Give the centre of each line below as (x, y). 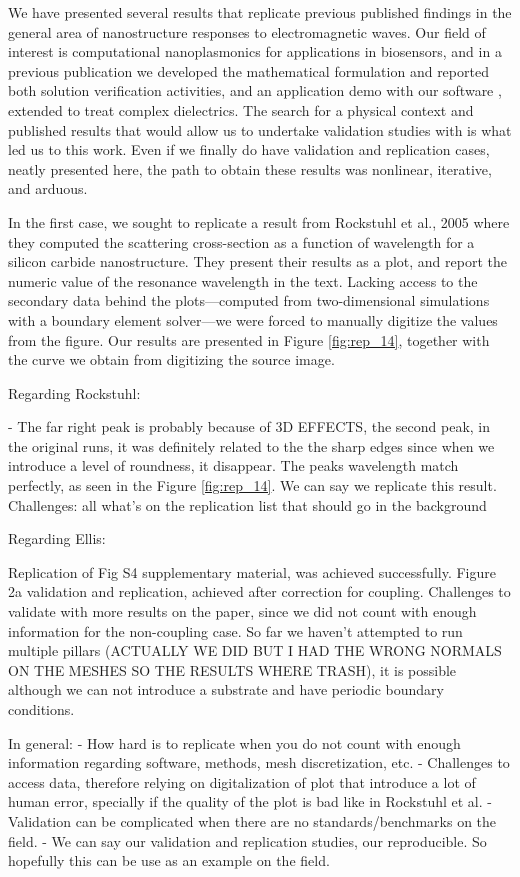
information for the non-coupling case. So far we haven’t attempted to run (235, 630)
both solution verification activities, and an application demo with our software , (255, 90)
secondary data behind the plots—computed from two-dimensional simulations (249, 300)
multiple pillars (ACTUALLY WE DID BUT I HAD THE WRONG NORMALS (255, 650)
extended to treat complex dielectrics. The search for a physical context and (241, 109)
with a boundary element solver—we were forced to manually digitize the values (253, 319)
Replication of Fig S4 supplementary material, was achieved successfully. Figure (252, 571)
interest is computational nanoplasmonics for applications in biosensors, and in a (255, 51)
